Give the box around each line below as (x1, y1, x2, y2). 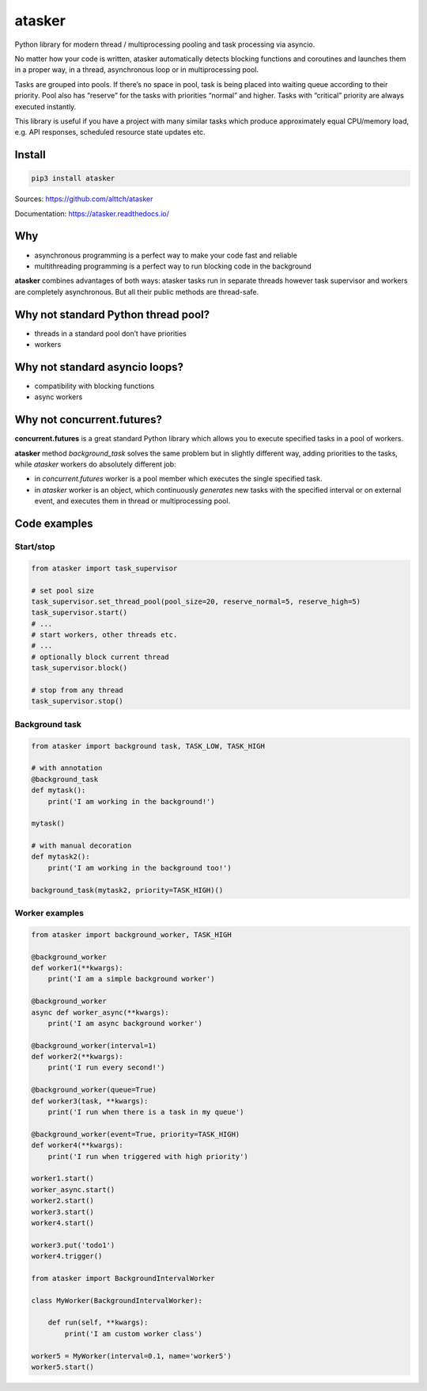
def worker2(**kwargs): (31, 1052, 124, 1061)
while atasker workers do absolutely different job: (14, 459, 177, 469)
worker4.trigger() (31, 1252, 103, 1261)
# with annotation (31, 764, 103, 772)
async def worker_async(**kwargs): (31, 1008, 169, 1017)
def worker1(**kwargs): (31, 963, 124, 972)
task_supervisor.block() (31, 664, 128, 673)
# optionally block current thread (31, 652, 169, 661)
